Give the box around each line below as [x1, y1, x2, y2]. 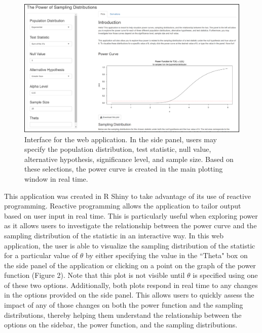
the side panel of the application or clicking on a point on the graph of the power [4, 260, 256, 270]
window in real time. [24, 173, 88, 184]
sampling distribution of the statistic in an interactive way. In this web [4, 230, 223, 240]
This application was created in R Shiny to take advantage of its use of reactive [4, 190, 251, 201]
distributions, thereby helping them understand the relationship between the [4, 309, 242, 320]
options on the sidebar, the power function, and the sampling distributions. [4, 319, 238, 330]
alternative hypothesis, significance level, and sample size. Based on [24, 153, 234, 164]
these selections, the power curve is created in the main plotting [24, 163, 223, 174]
